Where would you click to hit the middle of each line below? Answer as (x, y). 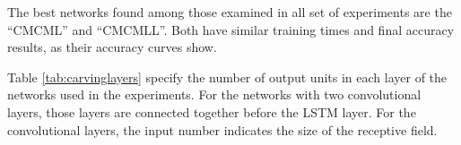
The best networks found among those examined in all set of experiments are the (230, 12)
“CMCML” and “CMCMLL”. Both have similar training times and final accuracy (231, 29)
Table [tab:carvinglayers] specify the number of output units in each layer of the (227, 77)
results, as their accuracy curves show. (112, 47)
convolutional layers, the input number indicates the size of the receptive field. (222, 129)
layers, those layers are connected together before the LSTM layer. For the (212, 111)
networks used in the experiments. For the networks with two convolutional (214, 94)
